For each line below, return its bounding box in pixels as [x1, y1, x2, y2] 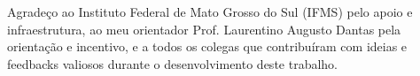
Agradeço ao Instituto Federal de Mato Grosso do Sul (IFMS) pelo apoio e [7, 3, 413, 20]
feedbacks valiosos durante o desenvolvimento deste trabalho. [7, 54, 338, 72]
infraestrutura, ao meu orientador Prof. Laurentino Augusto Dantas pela [7, 19, 401, 38]
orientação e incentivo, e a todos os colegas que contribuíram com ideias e [7, 37, 408, 56]
